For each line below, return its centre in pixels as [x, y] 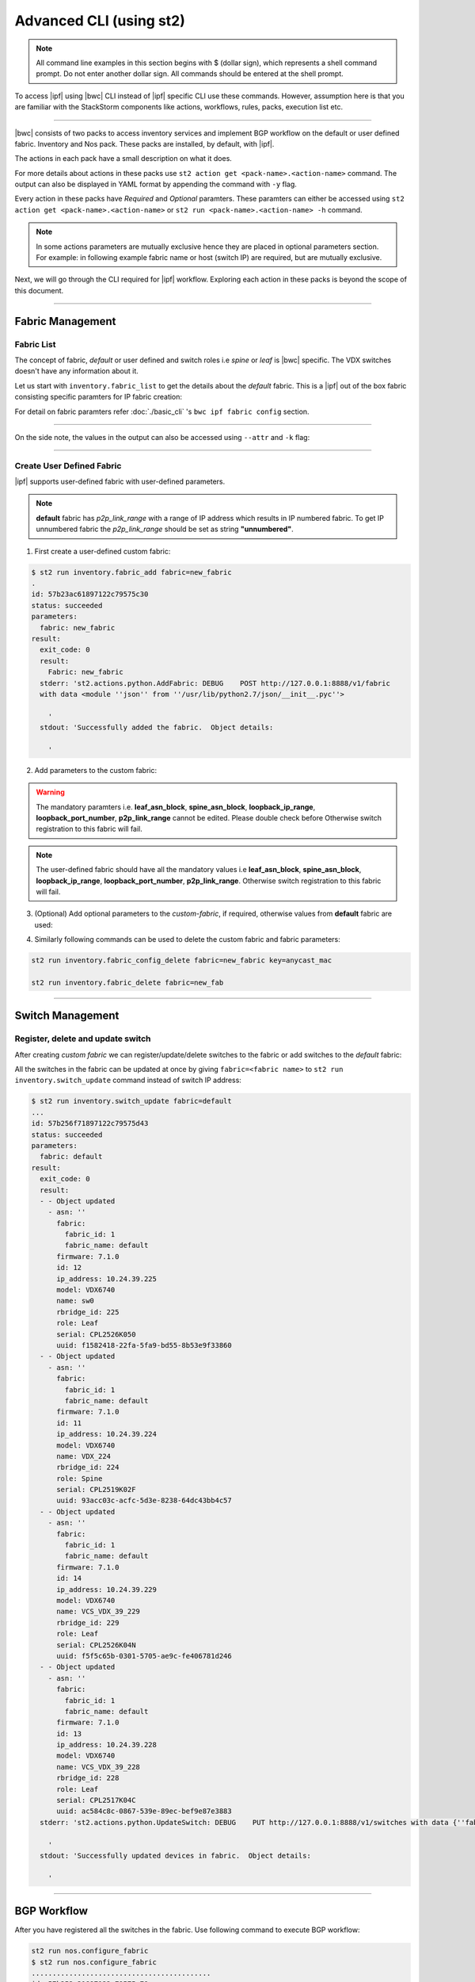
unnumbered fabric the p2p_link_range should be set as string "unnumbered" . [165, 529]
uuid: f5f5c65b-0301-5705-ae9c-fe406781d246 [144, 1656]
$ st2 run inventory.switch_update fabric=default [132, 1101]
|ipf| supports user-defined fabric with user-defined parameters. [120, 482]
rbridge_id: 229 [88, 1622]
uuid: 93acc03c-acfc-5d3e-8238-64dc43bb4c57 [144, 1501]
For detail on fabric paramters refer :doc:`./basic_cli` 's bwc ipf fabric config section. [162, 411]
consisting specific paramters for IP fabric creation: [98, 397]
